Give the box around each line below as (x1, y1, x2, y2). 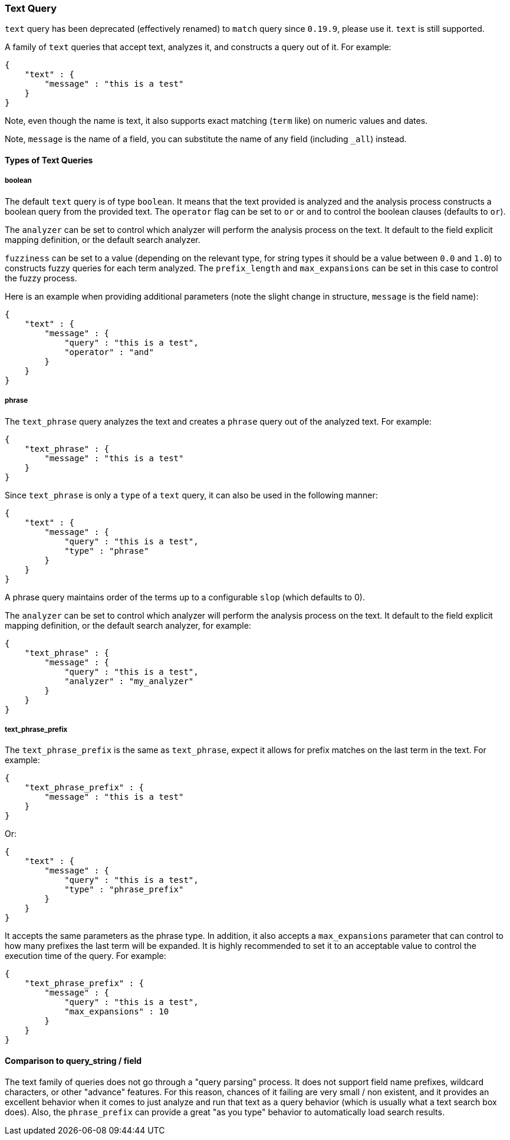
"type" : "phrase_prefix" (64, 885, 184, 895)
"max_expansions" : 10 (64, 1007, 169, 1017)
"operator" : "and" (64, 347, 154, 357)
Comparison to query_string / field (5, 1055, 142, 1066)
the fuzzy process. (5, 272, 77, 283)
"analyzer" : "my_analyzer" (64, 676, 194, 686)
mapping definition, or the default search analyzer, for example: (5, 620, 251, 630)
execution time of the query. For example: (5, 951, 166, 961)
